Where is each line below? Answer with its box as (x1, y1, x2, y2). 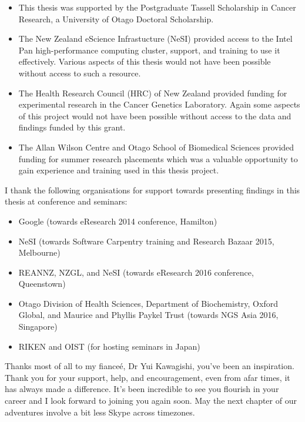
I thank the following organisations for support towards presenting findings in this (5, 183, 300, 196)
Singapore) (18, 320, 58, 333)
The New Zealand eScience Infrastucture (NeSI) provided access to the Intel (18, 32, 293, 45)
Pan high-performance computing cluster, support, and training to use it (18, 43, 280, 56)
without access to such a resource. (18, 66, 141, 79)
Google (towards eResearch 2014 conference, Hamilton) (18, 215, 217, 227)
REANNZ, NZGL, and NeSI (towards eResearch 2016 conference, (18, 266, 254, 278)
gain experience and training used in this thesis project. (18, 164, 219, 176)
